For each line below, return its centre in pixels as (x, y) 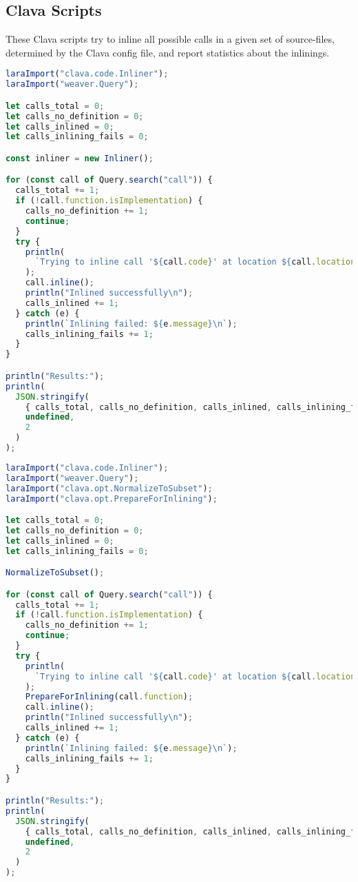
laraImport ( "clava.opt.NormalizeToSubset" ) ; (109, 488)
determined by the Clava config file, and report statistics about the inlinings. (168, 52)
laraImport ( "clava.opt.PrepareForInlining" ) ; (112, 499)
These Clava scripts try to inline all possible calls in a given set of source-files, (170, 39)
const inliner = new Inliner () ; (80, 158)
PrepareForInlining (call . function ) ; (109, 697)
